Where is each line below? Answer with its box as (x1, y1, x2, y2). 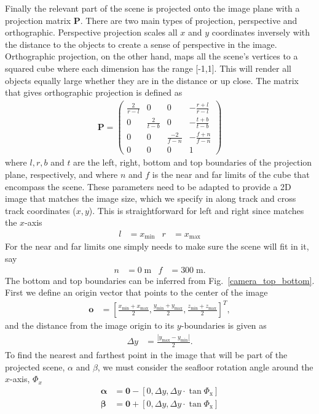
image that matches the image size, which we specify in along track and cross (5, 192, 296, 205)
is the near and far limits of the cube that (152, 168, 310, 180)
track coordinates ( (5, 204, 76, 217)
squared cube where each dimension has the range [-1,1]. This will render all (5, 61, 291, 74)
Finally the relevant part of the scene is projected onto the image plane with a (5, 2, 300, 14)
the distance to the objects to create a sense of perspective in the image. (5, 37, 277, 50)
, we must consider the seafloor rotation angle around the (97, 360, 313, 373)
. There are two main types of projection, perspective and (80, 13, 297, 26)
